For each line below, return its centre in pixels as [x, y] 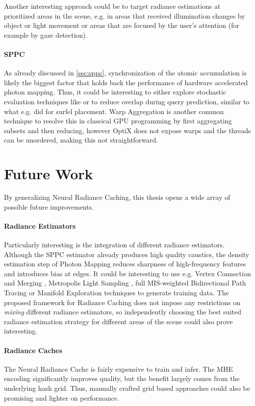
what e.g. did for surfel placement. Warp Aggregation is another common [114, 111]
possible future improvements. [49, 206]
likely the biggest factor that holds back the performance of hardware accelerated [126, 82]
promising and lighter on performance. [62, 397]
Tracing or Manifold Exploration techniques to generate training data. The [116, 292]
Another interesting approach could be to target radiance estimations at [112, 6]
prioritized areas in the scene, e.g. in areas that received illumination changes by [125, 15]
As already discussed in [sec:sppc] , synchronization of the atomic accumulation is [125, 73]
